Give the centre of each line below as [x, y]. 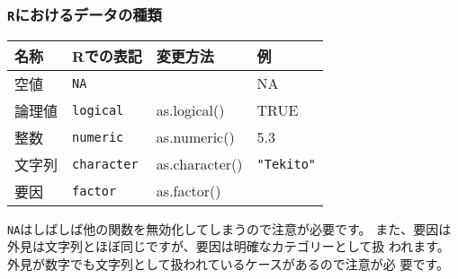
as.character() [199, 164]
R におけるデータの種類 [85, 14]
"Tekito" [287, 164]
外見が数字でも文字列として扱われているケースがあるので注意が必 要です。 [229, 264]
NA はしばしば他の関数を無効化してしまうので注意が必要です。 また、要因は [229, 228]
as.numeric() [195, 137]
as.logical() [190, 110]
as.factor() [189, 191]
